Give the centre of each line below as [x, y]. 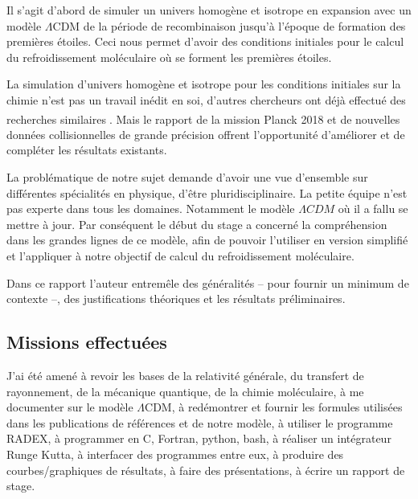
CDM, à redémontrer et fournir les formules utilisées [274, 407]
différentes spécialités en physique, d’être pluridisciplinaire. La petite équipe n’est [207, 192]
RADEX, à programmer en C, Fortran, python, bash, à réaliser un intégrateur [199, 438]
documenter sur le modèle [70, 407]
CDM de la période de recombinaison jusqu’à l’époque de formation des [229, 25]
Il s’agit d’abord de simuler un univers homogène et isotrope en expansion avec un [209, 10]
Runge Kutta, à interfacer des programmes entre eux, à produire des [175, 454]
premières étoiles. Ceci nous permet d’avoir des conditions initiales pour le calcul [205, 41]
